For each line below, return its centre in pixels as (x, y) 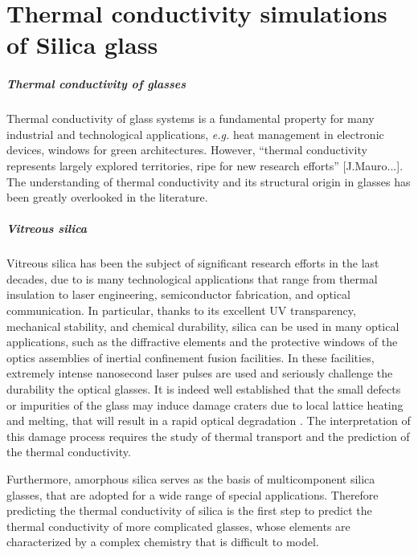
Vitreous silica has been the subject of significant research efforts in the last (193, 263)
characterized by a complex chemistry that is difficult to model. (163, 542)
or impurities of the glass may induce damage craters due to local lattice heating (205, 404)
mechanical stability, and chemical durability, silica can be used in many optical (203, 326)
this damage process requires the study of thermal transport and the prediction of (208, 436)
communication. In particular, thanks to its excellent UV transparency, (181, 310)
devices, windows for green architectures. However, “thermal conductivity (187, 150)
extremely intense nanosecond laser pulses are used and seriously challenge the (200, 373)
